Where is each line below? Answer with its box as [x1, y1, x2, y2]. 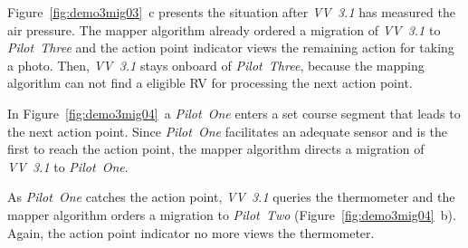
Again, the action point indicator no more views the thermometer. [7, 223, 375, 242]
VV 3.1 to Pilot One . [7, 157, 129, 176]
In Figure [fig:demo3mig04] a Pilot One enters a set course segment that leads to [7, 103, 461, 122]
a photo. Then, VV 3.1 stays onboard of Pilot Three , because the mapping [7, 55, 425, 74]
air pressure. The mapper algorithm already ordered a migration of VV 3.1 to [7, 20, 441, 39]
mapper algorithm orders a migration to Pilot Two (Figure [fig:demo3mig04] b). [7, 205, 456, 224]
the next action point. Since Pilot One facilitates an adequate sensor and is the [7, 121, 448, 140]
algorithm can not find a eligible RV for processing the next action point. [7, 73, 413, 92]
